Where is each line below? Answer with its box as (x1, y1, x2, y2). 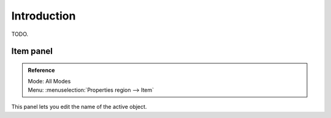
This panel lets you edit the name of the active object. (11, 103, 147, 111)
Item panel (11, 46, 53, 57)
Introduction (11, 9, 76, 23)
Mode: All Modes (28, 78, 71, 85)
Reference (28, 66, 55, 74)
